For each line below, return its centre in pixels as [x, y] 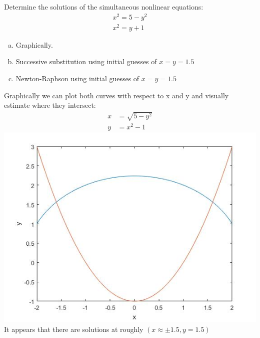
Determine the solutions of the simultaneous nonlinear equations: [104, 7]
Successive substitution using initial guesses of [86, 61]
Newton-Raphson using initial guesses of [77, 78]
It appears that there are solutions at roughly [74, 329]
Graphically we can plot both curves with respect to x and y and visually [116, 95]
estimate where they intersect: [50, 105]
